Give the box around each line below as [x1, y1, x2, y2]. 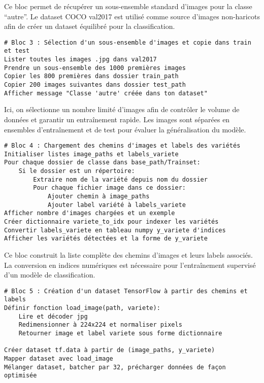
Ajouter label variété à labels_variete [47, 201, 186, 208]
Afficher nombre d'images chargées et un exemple [4, 210, 175, 217]
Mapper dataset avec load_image [4, 355, 113, 363]
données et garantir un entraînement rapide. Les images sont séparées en [4, 114, 230, 124]
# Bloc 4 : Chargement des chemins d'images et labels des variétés [4, 142, 241, 150]
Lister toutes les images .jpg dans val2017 [4, 56, 157, 63]
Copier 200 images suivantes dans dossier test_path [4, 81, 186, 89]
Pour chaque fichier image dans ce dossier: [33, 184, 186, 192]
